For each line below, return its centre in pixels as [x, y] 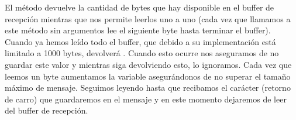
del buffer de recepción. [47, 110]
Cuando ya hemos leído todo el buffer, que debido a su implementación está [140, 41]
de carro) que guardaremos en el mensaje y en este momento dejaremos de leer [146, 99]
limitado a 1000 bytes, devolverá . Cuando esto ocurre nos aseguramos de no [142, 53]
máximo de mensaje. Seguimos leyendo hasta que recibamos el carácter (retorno [148, 88]
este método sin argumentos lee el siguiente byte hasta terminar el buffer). [138, 30]
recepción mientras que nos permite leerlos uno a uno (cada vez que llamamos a [148, 18]
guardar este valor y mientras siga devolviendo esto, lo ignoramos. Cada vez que [148, 64]
